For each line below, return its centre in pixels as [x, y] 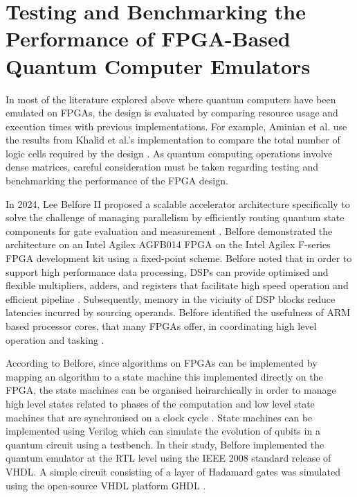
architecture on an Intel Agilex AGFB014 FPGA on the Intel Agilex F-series [168, 244]
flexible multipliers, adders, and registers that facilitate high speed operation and [177, 285]
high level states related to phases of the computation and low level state [160, 403]
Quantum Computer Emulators [158, 66]
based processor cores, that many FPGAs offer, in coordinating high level [161, 326]
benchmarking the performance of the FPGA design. [117, 181]
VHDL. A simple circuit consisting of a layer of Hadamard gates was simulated [173, 471]
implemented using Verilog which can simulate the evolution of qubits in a [163, 431]
